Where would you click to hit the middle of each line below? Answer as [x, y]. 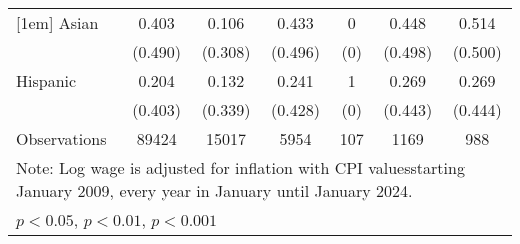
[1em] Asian [57, 22]
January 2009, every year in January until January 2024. [214, 190]
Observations [61, 138]
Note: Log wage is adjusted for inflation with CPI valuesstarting [240, 167]
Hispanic [46, 80]
